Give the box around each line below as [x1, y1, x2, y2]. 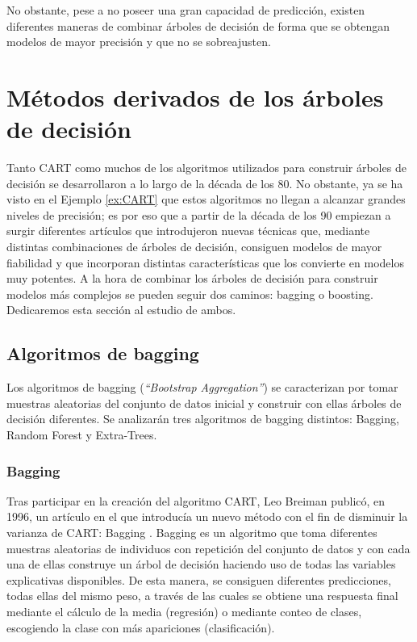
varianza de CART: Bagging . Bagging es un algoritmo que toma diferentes [6, 524, 377, 541]
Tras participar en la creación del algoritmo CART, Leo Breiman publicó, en [6, 492, 386, 509]
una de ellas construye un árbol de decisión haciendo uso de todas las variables [6, 556, 396, 573]
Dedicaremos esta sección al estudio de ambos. [6, 301, 236, 318]
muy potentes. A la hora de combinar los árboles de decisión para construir [6, 270, 378, 287]
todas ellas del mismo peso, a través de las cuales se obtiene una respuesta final [6, 587, 398, 604]
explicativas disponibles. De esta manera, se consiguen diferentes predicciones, [6, 571, 391, 588]
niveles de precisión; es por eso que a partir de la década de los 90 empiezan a [6, 206, 391, 223]
